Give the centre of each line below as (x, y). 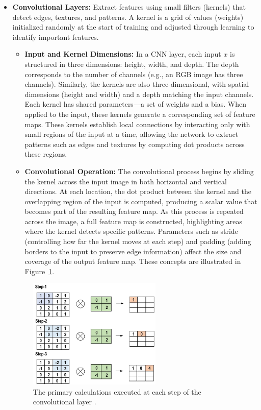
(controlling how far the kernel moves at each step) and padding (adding (138, 241)
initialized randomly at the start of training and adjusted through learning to (133, 27)
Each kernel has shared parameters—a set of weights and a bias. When (135, 104)
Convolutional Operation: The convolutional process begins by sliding (139, 171)
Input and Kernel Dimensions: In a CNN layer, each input (123, 54)
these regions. (46, 154)
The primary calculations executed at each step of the (117, 391)
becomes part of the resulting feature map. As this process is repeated (134, 211)
